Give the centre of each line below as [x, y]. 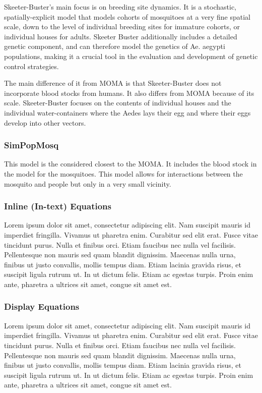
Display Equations [42, 306]
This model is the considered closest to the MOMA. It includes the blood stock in [130, 164]
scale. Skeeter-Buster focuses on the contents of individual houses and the [118, 103]
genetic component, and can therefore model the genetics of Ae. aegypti [115, 46]
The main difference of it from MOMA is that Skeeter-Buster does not [113, 83]
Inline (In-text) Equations [58, 206]
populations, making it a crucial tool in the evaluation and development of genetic [131, 56]
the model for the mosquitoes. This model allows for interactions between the [123, 173]
